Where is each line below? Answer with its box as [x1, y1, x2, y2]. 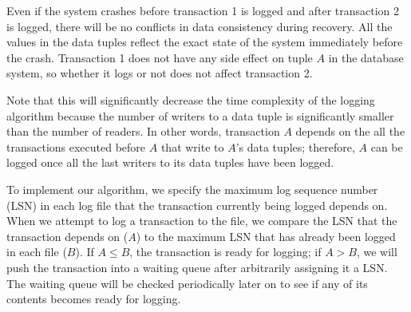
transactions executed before [6, 138, 146, 155]
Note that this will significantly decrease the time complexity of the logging [6, 91, 375, 108]
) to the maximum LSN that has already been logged [136, 227, 396, 244]
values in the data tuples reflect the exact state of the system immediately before [6, 34, 403, 50]
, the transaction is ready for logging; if [129, 243, 322, 260]
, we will [356, 243, 397, 260]
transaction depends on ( [6, 227, 128, 244]
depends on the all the [295, 123, 405, 140]
